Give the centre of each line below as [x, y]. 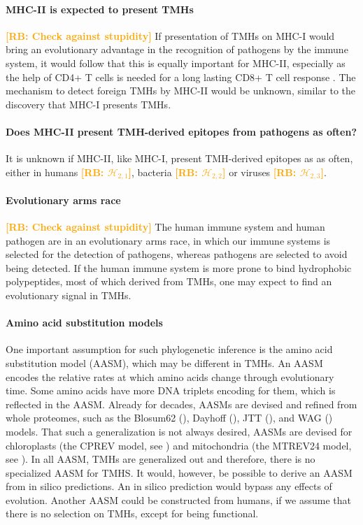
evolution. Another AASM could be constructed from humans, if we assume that [178, 499]
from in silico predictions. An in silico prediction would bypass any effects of [169, 486]
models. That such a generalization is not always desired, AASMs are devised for [179, 431]
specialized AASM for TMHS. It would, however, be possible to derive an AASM [179, 472]
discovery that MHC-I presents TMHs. [88, 104]
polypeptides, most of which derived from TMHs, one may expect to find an [169, 281]
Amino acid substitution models [84, 323]
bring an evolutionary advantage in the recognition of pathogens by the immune [177, 49]
